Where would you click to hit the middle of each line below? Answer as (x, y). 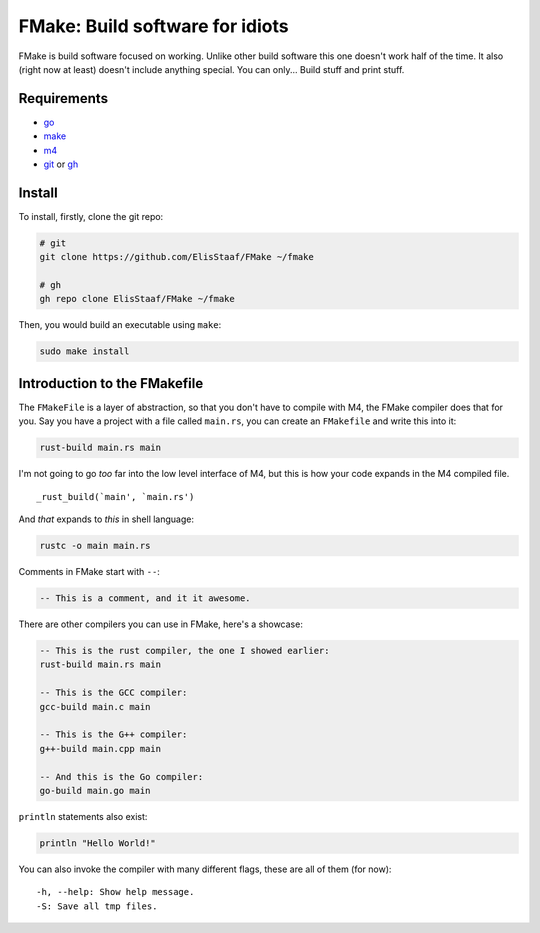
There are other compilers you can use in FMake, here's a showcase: (161, 624)
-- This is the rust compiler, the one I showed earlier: (184, 650)
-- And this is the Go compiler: (121, 776)
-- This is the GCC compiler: (113, 693)
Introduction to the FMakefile (111, 383)
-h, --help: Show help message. (115, 892)
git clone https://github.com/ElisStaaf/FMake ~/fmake (176, 257)
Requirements (63, 98)
